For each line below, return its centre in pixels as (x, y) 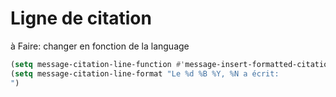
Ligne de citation (81, 18)
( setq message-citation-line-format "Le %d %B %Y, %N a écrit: (145, 73)
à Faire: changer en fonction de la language (100, 46)
